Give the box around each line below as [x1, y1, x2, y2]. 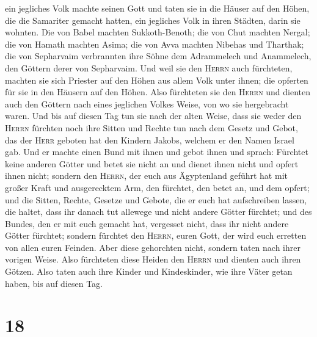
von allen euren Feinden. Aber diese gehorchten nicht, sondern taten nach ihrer [5, 241, 301, 253]
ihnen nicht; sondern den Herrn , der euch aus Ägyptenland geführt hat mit [5, 169, 288, 182]
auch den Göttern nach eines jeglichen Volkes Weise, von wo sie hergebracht [5, 97, 289, 110]
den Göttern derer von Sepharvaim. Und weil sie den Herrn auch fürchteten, [5, 61, 293, 74]
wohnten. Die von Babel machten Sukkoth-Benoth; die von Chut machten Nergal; [5, 26, 310, 38]
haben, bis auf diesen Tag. [5, 277, 103, 289]
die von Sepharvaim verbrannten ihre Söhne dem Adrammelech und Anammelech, [5, 49, 312, 62]
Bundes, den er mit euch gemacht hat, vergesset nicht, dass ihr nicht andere [5, 217, 289, 230]
